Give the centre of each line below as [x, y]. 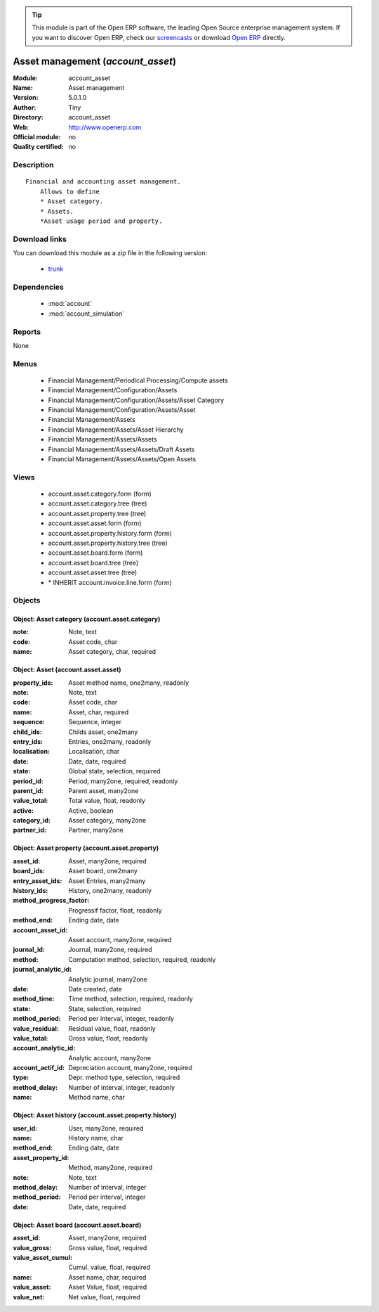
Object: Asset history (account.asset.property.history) [95, 1115]
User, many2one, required [106, 1128]
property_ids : [33, 683]
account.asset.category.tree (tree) [98, 503]
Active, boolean [91, 810]
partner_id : [30, 830]
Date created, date [95, 989]
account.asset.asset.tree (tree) [93, 572]
